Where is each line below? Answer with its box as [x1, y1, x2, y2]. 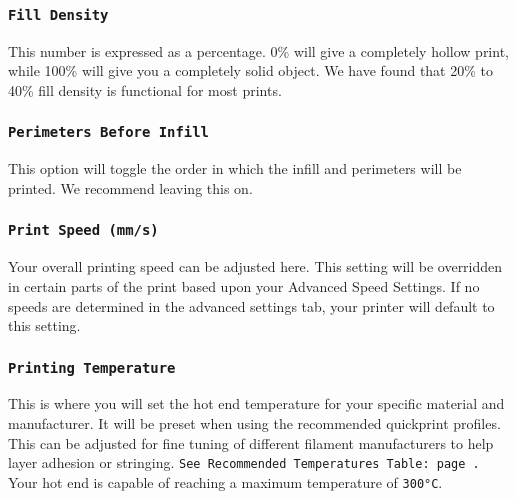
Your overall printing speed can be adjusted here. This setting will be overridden [8, 256, 503, 277]
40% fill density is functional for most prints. [8, 79, 282, 100]
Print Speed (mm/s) [8, 222, 159, 239]
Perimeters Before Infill [8, 124, 209, 141]
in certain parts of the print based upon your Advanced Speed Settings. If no [8, 275, 480, 296]
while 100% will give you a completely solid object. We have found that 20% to [8, 60, 494, 81]
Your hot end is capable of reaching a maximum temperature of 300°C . [8, 471, 443, 492]
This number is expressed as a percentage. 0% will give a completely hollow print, [8, 40, 509, 61]
